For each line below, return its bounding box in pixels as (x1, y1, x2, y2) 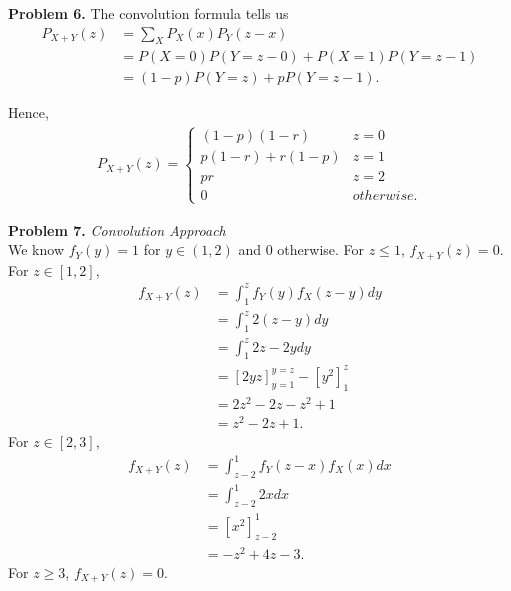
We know (8, 239, 64, 260)
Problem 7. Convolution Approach (8, 219, 226, 240)
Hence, (8, 102, 49, 123)
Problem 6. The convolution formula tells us (8, 3, 289, 23)
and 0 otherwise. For (238, 239, 365, 260)
